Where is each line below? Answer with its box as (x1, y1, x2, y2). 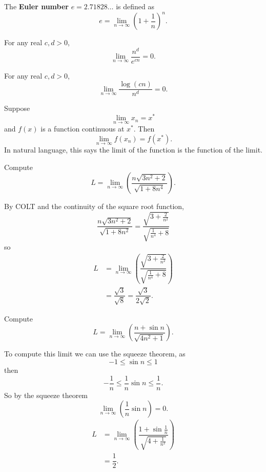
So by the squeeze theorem (4, 389, 88, 400)
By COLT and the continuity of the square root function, (4, 201, 184, 212)
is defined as (116, 1, 154, 11)
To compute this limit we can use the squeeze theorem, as (4, 348, 186, 359)
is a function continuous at (40, 123, 125, 134)
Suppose (4, 103, 30, 114)
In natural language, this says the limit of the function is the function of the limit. (4, 144, 262, 155)
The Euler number (4, 1, 69, 11)
